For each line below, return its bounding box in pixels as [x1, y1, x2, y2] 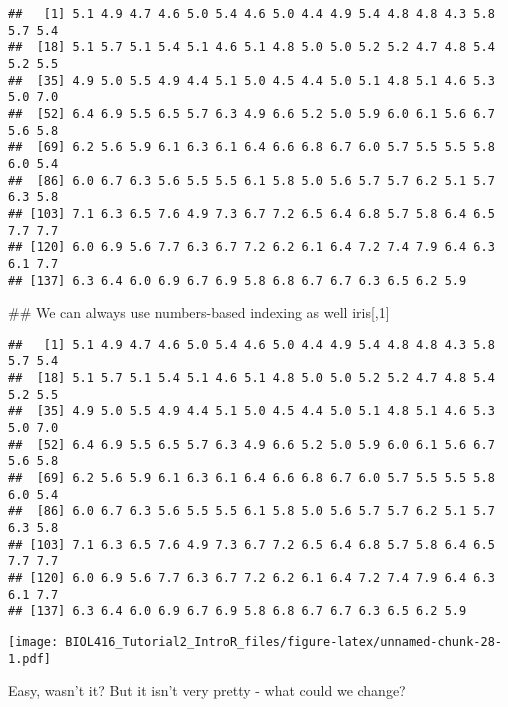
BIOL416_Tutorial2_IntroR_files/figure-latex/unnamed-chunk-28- [65, 634, 502, 649]
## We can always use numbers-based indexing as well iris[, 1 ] [8, 302, 390, 323]
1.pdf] [8, 651, 51, 666]
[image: [8, 634, 59, 649]
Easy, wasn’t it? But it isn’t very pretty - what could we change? [8, 680, 406, 701]
